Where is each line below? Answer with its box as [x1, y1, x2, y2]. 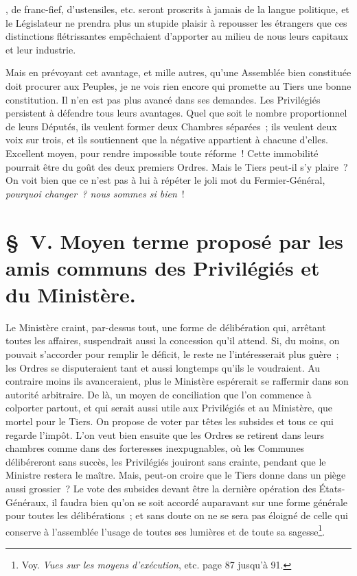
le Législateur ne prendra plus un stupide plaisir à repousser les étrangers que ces [5, 15, 347, 29]
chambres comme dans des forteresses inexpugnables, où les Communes [5, 441, 305, 455]
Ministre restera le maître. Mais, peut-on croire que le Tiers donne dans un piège [5, 468, 346, 482]
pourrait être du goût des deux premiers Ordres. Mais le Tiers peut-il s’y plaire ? [5, 159, 348, 173]
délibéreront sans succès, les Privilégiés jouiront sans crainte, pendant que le [5, 454, 326, 468]
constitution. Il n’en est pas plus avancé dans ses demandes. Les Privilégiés [5, 92, 321, 106]
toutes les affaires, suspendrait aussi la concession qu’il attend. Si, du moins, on [5, 333, 340, 348]
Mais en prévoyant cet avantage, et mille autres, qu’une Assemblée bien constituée [5, 65, 352, 80]
